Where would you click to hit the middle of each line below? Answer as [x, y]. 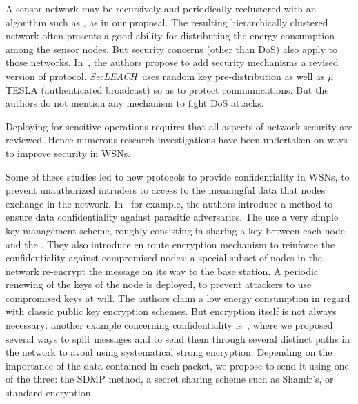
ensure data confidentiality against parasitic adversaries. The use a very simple [172, 217]
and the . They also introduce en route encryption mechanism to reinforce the [170, 244]
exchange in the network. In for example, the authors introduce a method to [169, 203]
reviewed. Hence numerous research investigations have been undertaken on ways [177, 140]
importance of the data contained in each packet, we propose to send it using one [177, 365]
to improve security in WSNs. [68, 153]
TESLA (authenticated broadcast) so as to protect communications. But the [167, 89]
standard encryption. [50, 393]
